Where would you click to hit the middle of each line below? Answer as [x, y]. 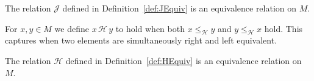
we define [72, 28]
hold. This [284, 28]
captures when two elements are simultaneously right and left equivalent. [141, 40]
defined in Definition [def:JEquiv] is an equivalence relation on [180, 8]
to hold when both [150, 28]
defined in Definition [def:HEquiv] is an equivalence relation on [184, 60]
